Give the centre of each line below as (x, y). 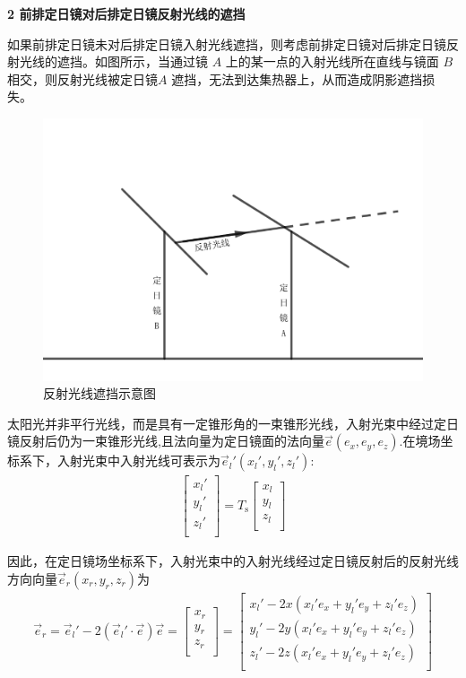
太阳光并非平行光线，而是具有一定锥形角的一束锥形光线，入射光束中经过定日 (233, 423)
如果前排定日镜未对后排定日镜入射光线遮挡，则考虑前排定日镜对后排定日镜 (227, 43)
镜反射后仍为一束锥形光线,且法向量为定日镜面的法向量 (166, 441)
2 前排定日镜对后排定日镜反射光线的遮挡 (126, 13)
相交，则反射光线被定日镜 (82, 78)
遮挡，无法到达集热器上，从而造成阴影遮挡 (297, 78)
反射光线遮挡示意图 (99, 393)
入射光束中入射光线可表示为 (138, 461)
